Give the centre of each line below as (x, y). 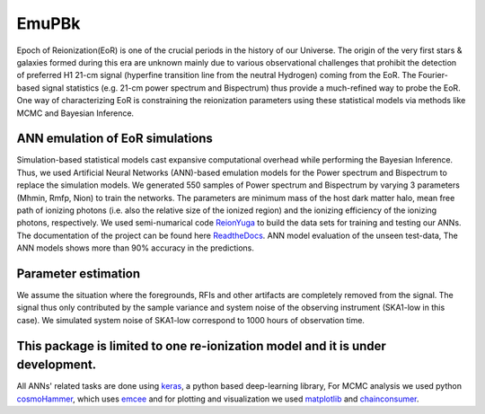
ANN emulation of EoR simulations (115, 139)
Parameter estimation (79, 273)
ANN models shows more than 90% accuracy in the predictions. (136, 248)
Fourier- (433, 75)
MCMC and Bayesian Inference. (75, 113)
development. (57, 365)
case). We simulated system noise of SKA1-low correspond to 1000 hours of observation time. (191, 320)
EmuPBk (48, 23)
